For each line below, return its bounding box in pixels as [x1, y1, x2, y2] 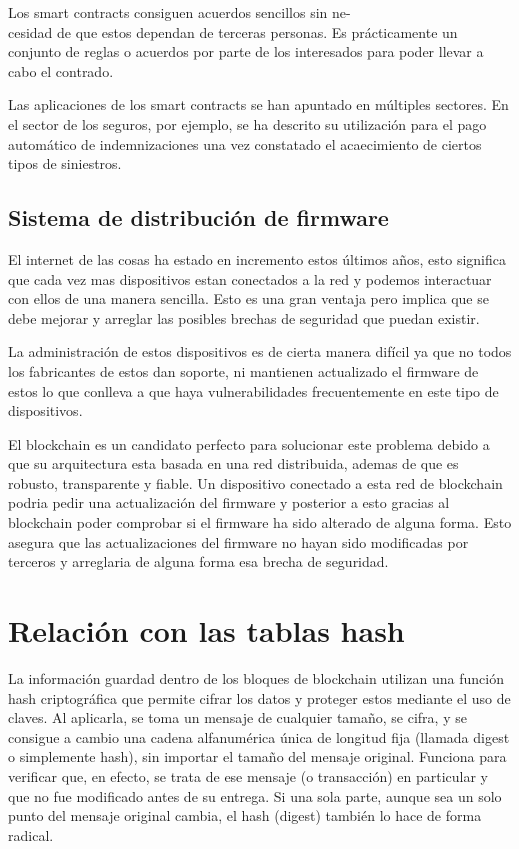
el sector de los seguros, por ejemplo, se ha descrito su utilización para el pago [8, 113, 487, 134]
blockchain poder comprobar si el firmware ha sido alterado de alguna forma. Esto [8, 512, 512, 533]
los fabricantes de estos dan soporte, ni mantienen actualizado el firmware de [8, 360, 479, 381]
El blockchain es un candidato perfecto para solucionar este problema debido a [8, 433, 490, 454]
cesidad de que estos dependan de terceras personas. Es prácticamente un [8, 21, 458, 42]
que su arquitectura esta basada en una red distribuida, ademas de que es [8, 453, 459, 474]
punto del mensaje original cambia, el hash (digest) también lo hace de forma [8, 805, 482, 826]
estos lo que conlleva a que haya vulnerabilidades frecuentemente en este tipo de [8, 380, 499, 401]
